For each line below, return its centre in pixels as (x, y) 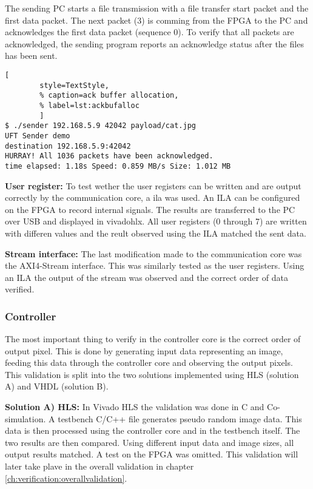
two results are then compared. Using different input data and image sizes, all (150, 442)
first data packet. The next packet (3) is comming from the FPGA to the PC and (156, 20)
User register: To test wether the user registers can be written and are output (153, 185)
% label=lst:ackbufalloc (89, 105)
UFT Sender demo (38, 136)
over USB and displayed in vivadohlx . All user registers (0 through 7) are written (156, 221)
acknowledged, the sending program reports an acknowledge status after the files (154, 43)
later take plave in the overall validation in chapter (99, 466)
